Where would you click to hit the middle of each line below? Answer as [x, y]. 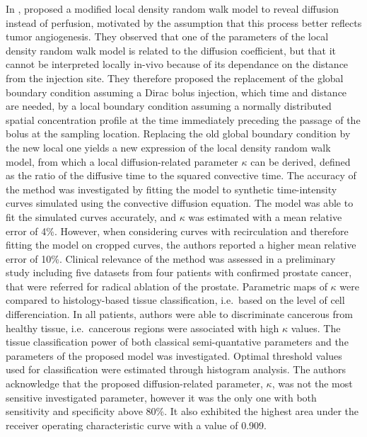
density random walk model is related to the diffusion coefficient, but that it [171, 50]
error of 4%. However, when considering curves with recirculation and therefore [177, 231]
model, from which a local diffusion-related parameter [122, 161]
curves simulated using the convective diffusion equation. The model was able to [180, 203]
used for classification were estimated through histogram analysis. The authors [176, 369]
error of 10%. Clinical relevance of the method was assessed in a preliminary [171, 258]
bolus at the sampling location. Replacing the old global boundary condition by [178, 134]
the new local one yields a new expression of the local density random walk [168, 147]
